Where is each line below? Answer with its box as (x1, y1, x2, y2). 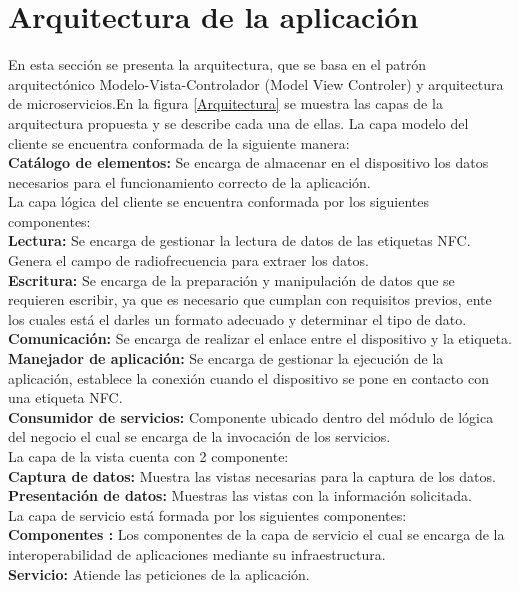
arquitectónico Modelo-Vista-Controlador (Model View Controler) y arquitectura (8, 73, 504, 94)
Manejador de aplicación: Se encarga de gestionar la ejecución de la (8, 348, 444, 369)
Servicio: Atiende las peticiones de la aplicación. (8, 563, 310, 584)
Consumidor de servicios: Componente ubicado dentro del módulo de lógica (8, 406, 494, 427)
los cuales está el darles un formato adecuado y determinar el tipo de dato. (8, 308, 467, 329)
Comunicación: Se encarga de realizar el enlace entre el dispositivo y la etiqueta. (8, 328, 512, 349)
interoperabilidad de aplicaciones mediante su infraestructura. (8, 543, 386, 564)
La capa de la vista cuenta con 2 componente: (8, 446, 289, 466)
